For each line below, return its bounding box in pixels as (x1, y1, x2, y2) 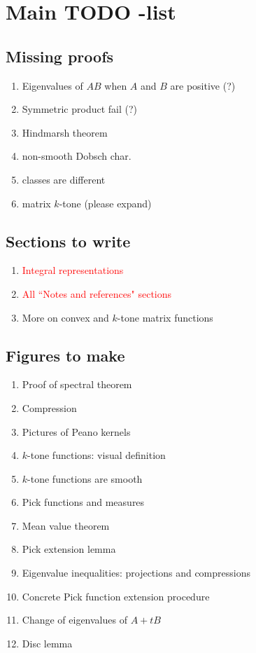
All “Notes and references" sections (22, 286, 172, 301)
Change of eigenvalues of (22, 612, 127, 627)
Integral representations (22, 263, 124, 277)
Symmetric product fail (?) (22, 102, 138, 116)
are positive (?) (170, 78, 236, 92)
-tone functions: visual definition (27, 448, 166, 462)
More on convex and (22, 310, 109, 324)
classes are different (22, 172, 106, 186)
